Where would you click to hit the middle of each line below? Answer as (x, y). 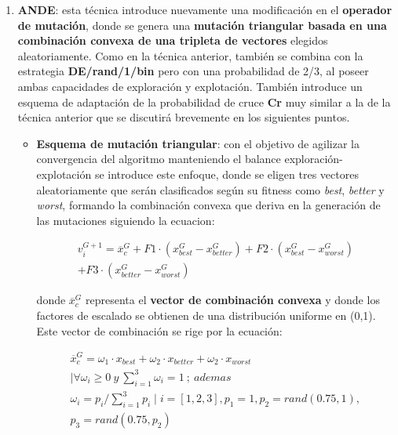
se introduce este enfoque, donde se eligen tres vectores (226, 174)
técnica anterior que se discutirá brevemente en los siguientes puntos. (184, 117)
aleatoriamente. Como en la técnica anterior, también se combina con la (190, 55)
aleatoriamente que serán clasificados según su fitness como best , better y (210, 189)
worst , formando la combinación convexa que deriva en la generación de (208, 205)
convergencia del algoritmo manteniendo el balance (159, 159)
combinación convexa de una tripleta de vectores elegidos (173, 40)
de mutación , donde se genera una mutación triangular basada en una (202, 25)
